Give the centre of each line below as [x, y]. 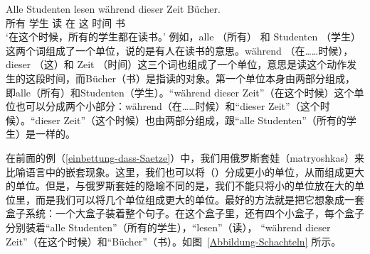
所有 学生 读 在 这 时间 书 [65, 22]
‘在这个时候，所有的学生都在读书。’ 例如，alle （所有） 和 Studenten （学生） [183, 37]
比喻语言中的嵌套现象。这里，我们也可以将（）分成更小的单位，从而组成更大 [185, 171]
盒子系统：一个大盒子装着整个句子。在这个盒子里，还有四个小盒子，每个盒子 [185, 213]
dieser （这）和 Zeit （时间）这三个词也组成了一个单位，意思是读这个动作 [176, 64]
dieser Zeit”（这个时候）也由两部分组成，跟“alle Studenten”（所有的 [191, 120]
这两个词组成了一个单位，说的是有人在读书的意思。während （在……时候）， [180, 50]
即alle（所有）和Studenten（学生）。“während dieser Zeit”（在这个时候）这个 [180, 92]
